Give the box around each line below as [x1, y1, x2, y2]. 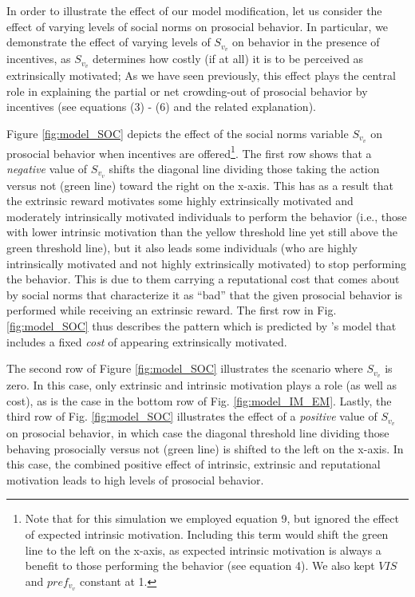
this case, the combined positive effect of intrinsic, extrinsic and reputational [6, 456, 381, 472]
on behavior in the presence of [232, 34, 380, 50]
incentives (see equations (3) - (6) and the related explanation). [6, 98, 316, 115]
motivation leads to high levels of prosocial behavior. [6, 471, 264, 488]
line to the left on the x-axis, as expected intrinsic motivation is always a [25, 541, 381, 558]
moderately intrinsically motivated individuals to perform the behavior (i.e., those [6, 208, 407, 224]
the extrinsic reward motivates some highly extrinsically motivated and [6, 192, 354, 209]
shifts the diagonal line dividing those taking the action [109, 160, 380, 176]
